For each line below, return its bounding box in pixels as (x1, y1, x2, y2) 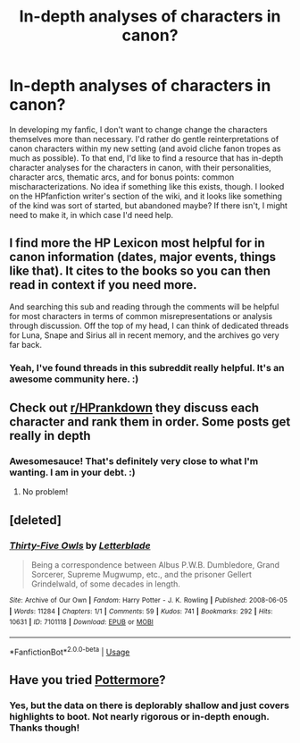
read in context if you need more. (9, 277, 198, 292)
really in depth (9, 428, 91, 443)
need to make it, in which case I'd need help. (9, 209, 174, 220)
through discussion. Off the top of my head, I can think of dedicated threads (9, 320, 289, 331)
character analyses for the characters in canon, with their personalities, (9, 162, 272, 173)
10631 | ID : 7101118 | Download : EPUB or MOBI (9, 618, 154, 627)
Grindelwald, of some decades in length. (30, 578, 181, 589)
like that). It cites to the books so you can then (9, 264, 271, 279)
